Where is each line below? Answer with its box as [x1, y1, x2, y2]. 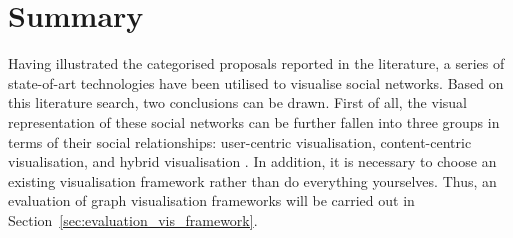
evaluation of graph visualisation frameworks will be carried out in [8, 190, 415, 211]
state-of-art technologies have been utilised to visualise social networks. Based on [8, 72, 504, 93]
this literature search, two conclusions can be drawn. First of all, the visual [8, 92, 467, 113]
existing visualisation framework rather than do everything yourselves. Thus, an [8, 170, 497, 191]
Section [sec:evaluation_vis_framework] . [8, 209, 258, 230]
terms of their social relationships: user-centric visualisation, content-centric [8, 131, 472, 152]
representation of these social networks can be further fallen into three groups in [8, 111, 500, 132]
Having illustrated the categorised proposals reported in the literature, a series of [8, 53, 505, 74]
